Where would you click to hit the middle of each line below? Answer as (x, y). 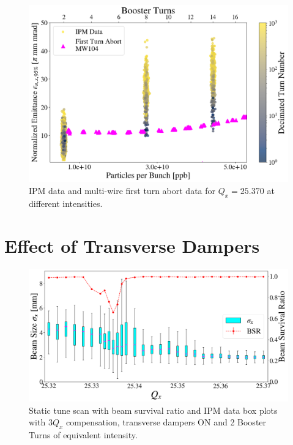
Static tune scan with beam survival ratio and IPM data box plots (153, 410)
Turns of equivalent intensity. (83, 435)
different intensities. (66, 203)
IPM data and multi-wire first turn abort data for (122, 191)
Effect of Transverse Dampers (132, 245)
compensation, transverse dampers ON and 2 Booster (166, 422)
